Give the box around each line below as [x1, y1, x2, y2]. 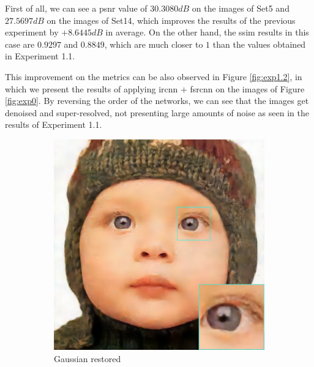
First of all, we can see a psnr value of [5, 2, 148, 14]
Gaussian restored [54, 352, 121, 365]
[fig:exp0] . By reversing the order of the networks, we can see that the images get [5, 94, 309, 107]
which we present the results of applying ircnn [5, 82, 178, 95]
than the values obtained [212, 37, 306, 50]
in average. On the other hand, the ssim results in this [105, 26, 309, 39]
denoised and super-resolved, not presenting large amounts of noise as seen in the [5, 106, 309, 119]
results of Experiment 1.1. [5, 118, 102, 131]
